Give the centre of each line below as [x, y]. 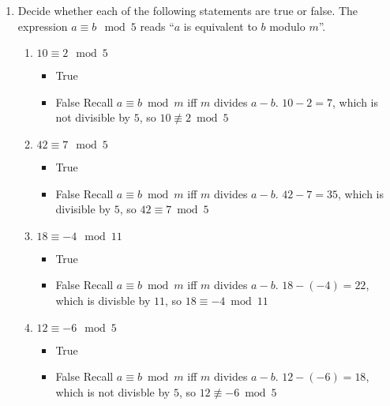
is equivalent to [220, 26]
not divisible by [93, 117]
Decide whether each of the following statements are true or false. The [188, 10]
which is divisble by [103, 300]
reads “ [157, 26]
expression [43, 26]
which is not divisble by [113, 391]
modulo [287, 26]
